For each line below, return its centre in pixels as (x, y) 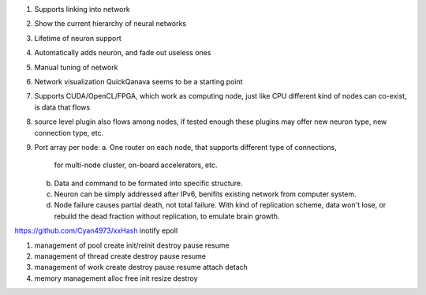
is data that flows (62, 107)
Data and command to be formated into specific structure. (149, 183)
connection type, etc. (69, 133)
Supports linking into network (82, 9)
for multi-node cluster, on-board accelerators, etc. (136, 165)
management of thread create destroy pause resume (120, 256)
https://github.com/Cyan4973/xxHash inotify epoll (96, 231)
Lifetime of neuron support (78, 38)
